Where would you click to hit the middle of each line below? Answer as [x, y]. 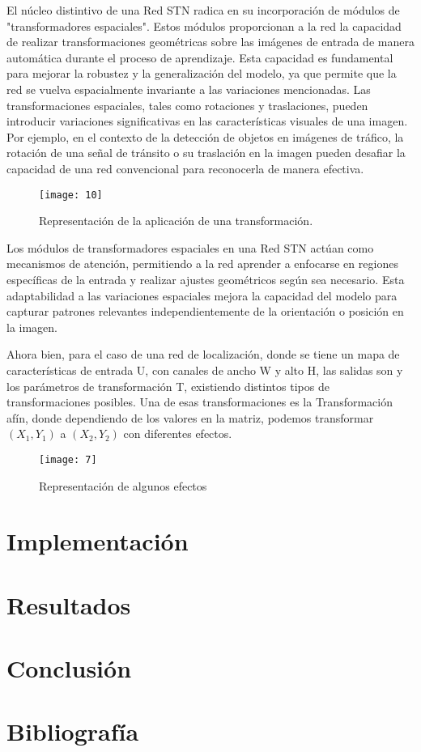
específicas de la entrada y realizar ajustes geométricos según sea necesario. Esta [206, 279]
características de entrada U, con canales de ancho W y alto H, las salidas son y [205, 370]
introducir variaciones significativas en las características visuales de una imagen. [207, 121]
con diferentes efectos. [178, 433]
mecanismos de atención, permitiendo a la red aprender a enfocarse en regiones [202, 263]
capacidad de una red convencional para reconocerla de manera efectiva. [185, 168]
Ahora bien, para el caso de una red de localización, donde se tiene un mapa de [203, 354]
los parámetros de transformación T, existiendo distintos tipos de [168, 386]
